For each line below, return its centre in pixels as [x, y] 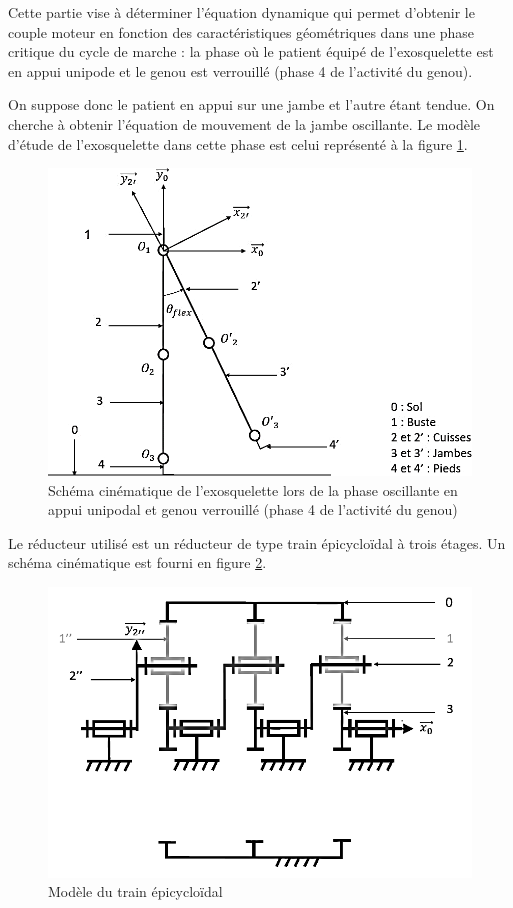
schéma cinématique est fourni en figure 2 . [137, 562]
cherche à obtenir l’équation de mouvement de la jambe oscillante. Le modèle [244, 123]
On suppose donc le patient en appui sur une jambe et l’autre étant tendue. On [251, 104]
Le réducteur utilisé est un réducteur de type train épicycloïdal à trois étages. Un [257, 542]
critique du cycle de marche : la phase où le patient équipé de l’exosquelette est [251, 51]
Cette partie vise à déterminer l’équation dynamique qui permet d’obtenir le [241, 12]
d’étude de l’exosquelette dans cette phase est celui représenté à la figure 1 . [238, 143]
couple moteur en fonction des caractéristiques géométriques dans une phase [241, 31]
